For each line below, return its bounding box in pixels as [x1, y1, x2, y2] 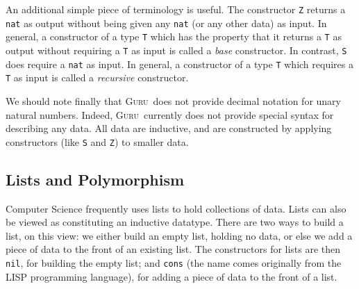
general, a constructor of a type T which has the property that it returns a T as [6, 29, 342, 44]
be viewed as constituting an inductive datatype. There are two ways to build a [6, 215, 344, 229]
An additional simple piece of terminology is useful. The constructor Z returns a [6, 2, 346, 16]
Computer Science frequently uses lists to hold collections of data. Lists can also [6, 201, 347, 215]
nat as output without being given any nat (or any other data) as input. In [6, 15, 327, 30]
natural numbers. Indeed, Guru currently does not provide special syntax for [6, 107, 334, 122]
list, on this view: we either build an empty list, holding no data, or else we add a [6, 228, 353, 242]
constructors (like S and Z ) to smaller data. [6, 134, 189, 149]
